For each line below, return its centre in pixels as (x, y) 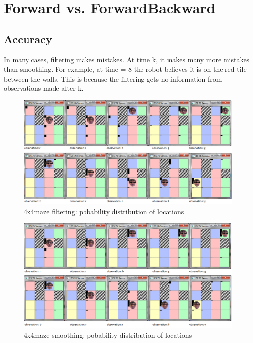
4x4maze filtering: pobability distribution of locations (104, 211)
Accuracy (28, 39)
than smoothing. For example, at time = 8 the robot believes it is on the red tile (125, 69)
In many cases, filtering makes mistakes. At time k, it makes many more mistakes (127, 59)
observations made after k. (44, 88)
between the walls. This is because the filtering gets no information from (113, 78)
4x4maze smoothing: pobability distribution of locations (108, 334)
